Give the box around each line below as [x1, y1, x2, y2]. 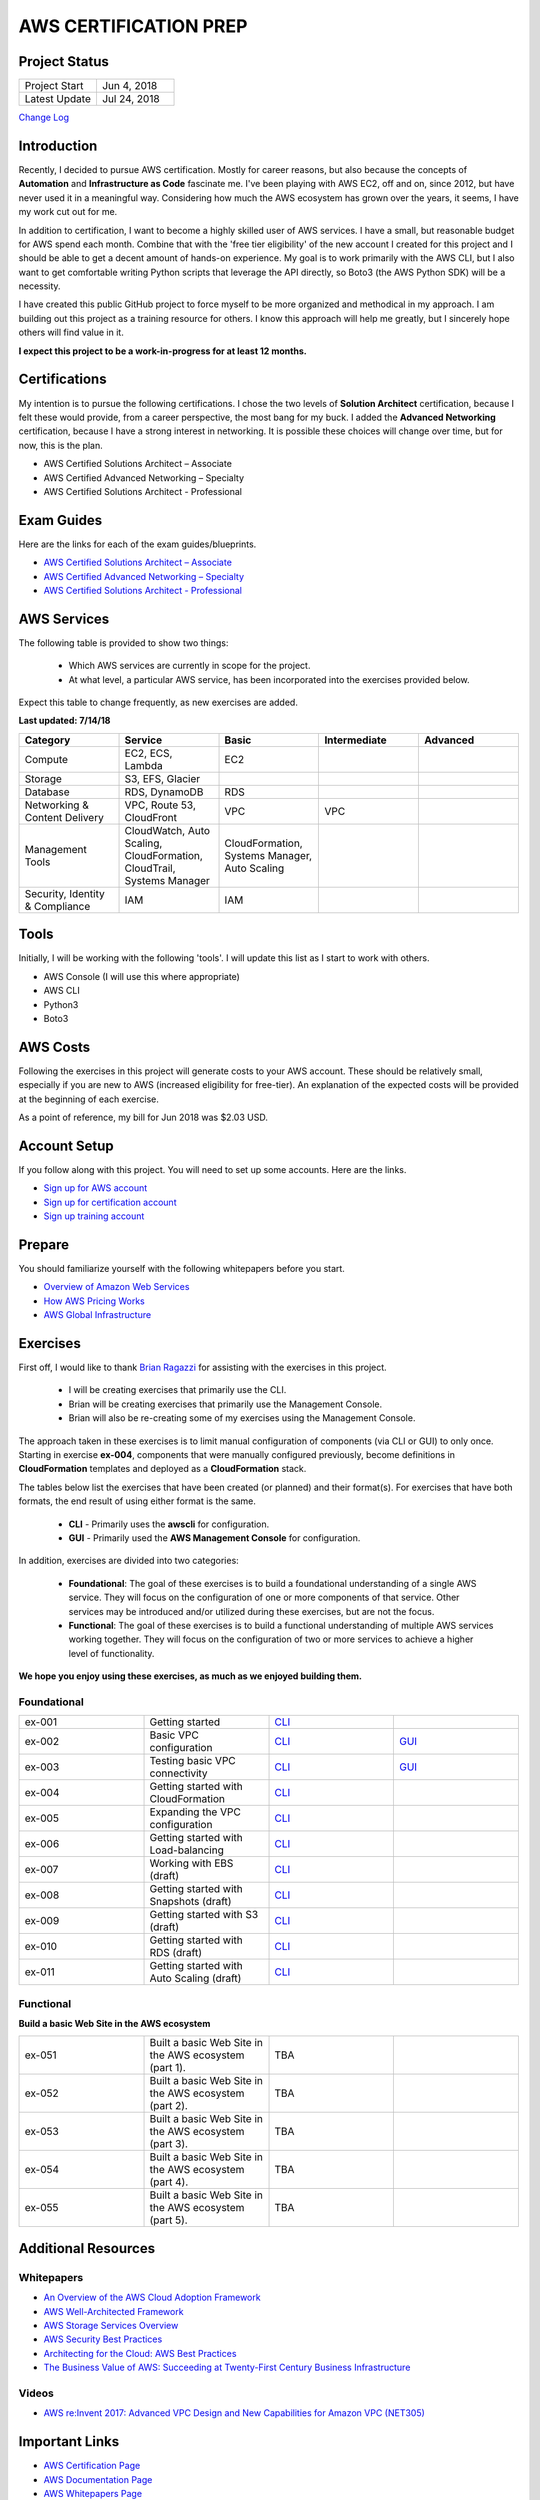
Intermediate [324, 733, 387, 747]
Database [24, 785, 70, 799]
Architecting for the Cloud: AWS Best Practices [43, 2347, 237, 2359]
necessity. [18, 280, 61, 292]
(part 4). [149, 2175, 189, 2189]
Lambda [124, 758, 164, 772]
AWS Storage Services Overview [43, 2319, 179, 2331]
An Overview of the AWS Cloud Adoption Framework [43, 2291, 261, 2304]
